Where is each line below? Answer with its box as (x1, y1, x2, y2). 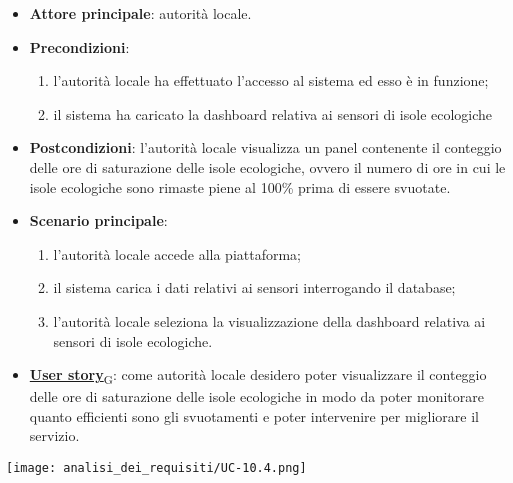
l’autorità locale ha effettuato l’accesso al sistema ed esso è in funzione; (53, 70, 489, 91)
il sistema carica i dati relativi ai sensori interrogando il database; (53, 277, 456, 298)
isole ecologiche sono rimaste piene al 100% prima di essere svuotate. (29, 176, 451, 197)
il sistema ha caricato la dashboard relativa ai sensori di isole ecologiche (53, 103, 493, 124)
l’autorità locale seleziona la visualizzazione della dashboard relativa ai (53, 310, 486, 331)
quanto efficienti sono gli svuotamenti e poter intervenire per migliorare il (29, 405, 479, 426)
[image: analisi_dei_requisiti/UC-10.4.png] (6, 461, 307, 476)
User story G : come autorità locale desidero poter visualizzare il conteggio (29, 364, 487, 387)
